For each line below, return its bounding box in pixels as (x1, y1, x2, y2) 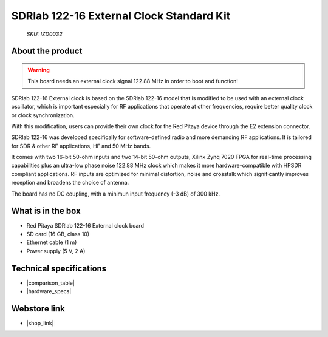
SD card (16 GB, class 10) (26, 230, 90, 237)
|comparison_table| (26, 279, 75, 287)
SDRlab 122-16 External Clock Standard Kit (11, 9, 231, 22)
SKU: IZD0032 (26, 30, 63, 38)
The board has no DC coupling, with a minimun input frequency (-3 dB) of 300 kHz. (11, 190, 220, 197)
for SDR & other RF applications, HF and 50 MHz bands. (11, 142, 151, 149)
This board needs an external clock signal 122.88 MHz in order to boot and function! (27, 78, 238, 85)
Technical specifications (11, 263, 107, 273)
